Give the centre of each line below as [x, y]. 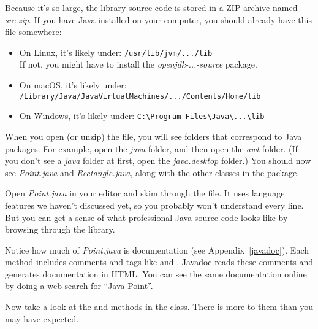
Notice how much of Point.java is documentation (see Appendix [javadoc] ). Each [157, 250]
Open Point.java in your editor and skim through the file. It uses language [145, 193]
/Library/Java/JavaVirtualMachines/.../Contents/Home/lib [140, 96]
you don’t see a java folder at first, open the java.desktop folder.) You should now [158, 161]
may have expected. [42, 318]
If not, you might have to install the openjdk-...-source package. [138, 64]
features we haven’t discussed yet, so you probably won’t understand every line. [154, 205]
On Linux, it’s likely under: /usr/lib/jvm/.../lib [116, 52]
